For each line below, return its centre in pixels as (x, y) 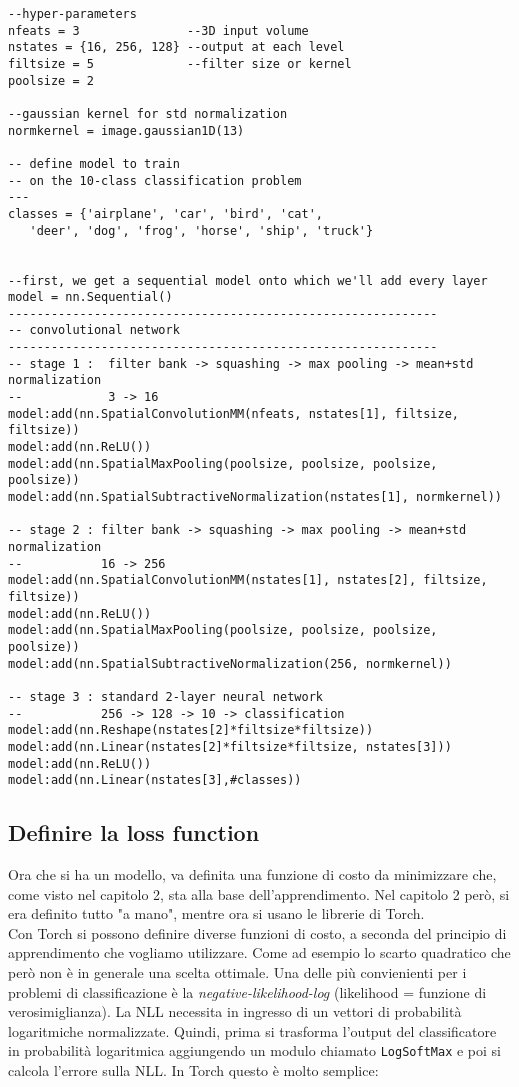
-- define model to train (94, 163)
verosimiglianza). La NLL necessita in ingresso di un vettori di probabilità (235, 1011)
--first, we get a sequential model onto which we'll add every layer (248, 280)
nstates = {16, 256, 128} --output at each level (176, 47)
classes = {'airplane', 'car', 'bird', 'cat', (165, 213)
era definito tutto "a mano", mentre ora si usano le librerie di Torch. (216, 913)
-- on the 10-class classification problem (155, 180)
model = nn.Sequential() (90, 297)
